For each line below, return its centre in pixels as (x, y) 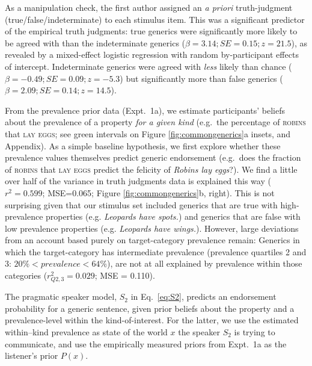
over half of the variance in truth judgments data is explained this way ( (138, 181)
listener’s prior (32, 355)
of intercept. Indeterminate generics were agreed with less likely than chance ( (148, 66)
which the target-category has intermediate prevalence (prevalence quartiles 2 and (156, 251)
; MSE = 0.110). (125, 275)
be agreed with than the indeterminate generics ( (95, 42)
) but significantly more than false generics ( (201, 78)
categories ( (26, 275)
